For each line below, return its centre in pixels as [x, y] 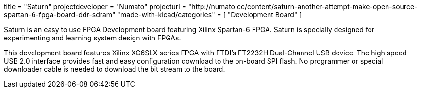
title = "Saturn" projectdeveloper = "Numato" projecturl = [95, 7]
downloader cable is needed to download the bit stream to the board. [115, 69]
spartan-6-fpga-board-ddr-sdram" [60, 15]
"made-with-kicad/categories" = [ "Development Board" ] [210, 15]
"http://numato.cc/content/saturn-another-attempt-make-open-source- [303, 7]
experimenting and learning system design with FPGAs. [93, 38]
